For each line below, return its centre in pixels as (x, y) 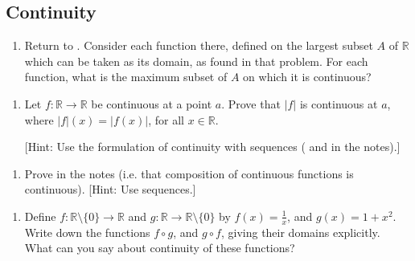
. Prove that (251, 103)
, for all (166, 119)
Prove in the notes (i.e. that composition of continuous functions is (189, 173)
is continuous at (339, 103)
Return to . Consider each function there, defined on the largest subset (199, 45)
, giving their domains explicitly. (300, 232)
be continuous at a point (152, 103)
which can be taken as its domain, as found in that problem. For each (196, 61)
